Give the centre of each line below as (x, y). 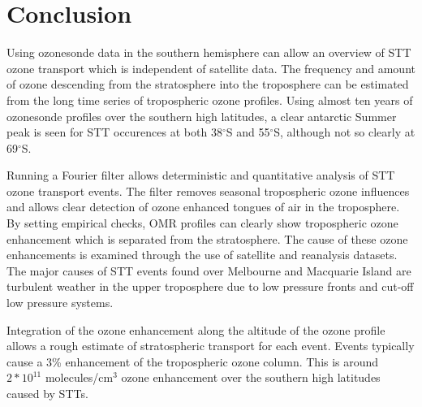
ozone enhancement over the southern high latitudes (251, 377)
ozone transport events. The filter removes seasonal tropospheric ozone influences (208, 191)
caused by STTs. (47, 393)
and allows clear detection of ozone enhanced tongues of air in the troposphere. (203, 207)
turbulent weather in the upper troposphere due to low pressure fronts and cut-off (210, 286)
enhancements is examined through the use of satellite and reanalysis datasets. (202, 255)
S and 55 (248, 132)
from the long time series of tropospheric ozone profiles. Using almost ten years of (210, 100)
